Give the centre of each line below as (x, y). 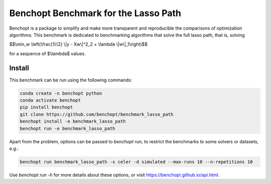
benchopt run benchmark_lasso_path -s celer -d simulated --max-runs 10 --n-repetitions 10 (136, 162)
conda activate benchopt (50, 100)
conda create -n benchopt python (61, 93)
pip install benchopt (46, 107)
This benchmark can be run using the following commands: (71, 80)
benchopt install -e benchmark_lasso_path (73, 121)
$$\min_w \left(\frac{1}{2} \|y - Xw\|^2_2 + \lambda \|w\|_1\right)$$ (79, 44)
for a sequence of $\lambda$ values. (48, 53)
